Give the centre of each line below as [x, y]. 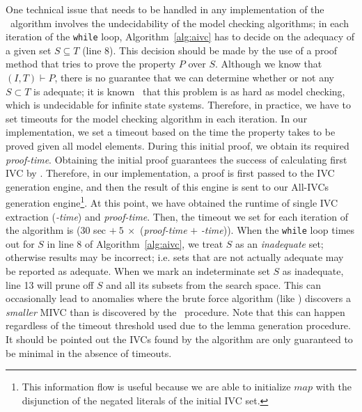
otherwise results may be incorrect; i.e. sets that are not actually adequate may [175, 257]
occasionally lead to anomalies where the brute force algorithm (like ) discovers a [178, 298]
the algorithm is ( [43, 230]
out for [20, 243]
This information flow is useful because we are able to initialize [156, 387]
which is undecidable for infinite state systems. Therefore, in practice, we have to [178, 105]
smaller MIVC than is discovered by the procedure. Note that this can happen [175, 311]
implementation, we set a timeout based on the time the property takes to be [171, 132]
